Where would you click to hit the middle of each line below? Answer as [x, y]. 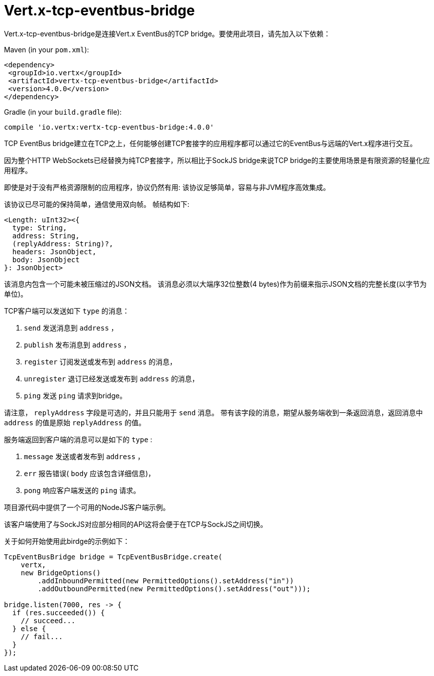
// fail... [42, 636]
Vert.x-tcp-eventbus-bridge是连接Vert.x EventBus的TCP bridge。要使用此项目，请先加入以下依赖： [167, 33]
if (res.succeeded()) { [59, 612]
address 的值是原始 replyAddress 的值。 [75, 422]
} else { [29, 628]
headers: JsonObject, [54, 252]
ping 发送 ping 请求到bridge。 [75, 395]
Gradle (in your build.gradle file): [63, 112]
